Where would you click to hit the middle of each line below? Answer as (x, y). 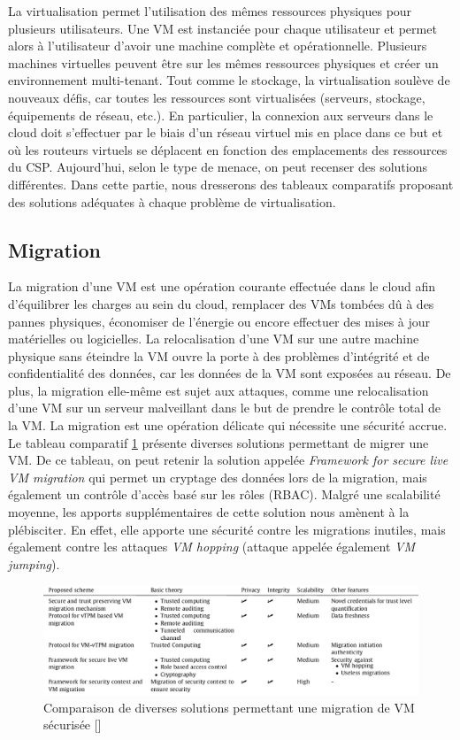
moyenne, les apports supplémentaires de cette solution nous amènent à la (209, 512)
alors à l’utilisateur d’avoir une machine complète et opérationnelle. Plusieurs (218, 46)
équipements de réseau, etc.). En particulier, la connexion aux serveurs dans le (221, 115)
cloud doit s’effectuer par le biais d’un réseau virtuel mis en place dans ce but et (226, 132)
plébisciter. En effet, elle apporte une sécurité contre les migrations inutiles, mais (227, 529)
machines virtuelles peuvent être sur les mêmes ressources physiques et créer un (223, 62)
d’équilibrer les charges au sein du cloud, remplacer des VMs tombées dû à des (221, 303)
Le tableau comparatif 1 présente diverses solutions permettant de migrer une (218, 442)
